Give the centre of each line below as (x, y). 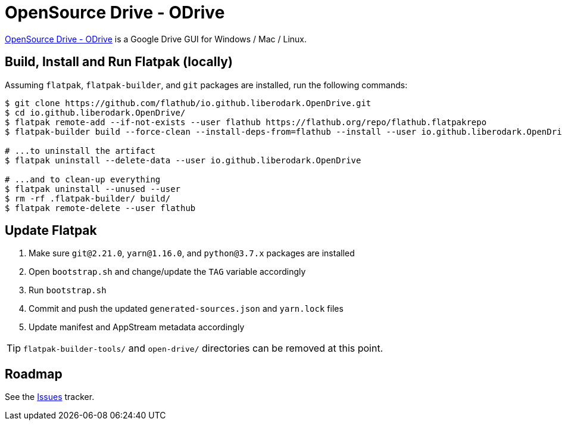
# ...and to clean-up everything (83, 179)
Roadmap (34, 374)
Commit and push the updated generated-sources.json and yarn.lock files (186, 309)
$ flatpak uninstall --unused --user (93, 189)
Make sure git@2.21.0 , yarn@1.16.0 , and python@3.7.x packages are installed (192, 253)
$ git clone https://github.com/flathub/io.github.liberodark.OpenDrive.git (188, 103)
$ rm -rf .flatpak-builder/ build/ (88, 198)
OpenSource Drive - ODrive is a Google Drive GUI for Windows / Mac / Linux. (156, 39)
